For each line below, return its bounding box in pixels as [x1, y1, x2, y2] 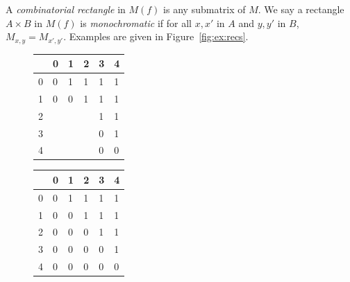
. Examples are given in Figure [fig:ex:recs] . [63, 29, 249, 44]
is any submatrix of [163, 2, 246, 16]
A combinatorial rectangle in [6, 2, 126, 16]
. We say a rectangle [258, 2, 344, 16]
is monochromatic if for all [80, 15, 192, 30]
